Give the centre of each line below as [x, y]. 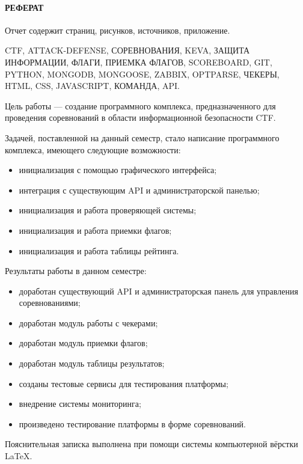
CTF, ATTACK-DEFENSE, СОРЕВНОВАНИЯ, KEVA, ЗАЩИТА [127, 50]
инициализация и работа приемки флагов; [95, 230]
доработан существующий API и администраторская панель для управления [158, 291]
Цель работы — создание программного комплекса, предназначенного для [140, 105]
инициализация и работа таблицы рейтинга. [99, 250]
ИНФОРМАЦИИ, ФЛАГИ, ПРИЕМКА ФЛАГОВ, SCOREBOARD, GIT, [139, 62]
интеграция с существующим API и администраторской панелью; [139, 190]
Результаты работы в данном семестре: [76, 271]
